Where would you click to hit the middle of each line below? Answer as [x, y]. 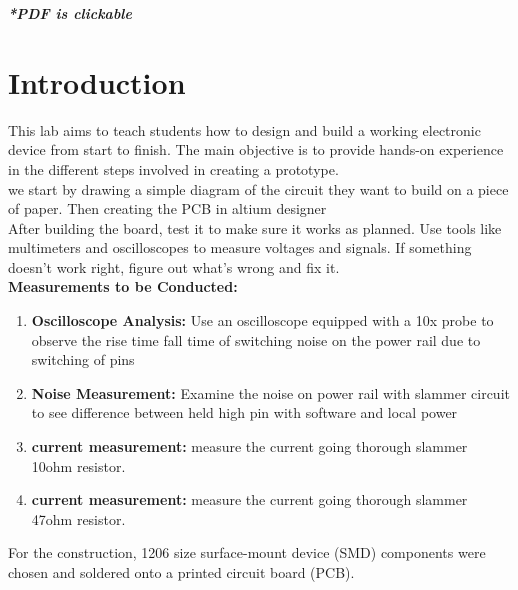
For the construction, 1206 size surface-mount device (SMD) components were [247, 552]
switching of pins [83, 359]
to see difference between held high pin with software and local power [244, 412]
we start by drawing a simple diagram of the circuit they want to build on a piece [258, 188]
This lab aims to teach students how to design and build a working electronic [244, 129]
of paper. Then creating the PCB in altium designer [167, 208]
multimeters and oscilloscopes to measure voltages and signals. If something [240, 247]
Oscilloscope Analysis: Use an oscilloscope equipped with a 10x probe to [262, 320]
